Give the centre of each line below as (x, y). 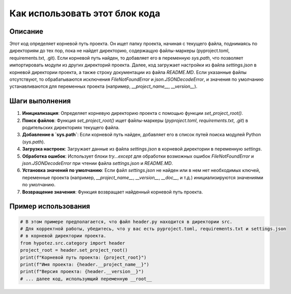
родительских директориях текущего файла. (71, 128)
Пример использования (50, 206)
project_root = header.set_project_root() (74, 250)
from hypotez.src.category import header (73, 243)
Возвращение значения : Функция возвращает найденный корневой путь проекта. (113, 192)
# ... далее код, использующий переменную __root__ (86, 279)
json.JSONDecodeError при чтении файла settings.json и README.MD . (98, 163)
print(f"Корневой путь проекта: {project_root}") (83, 257)
